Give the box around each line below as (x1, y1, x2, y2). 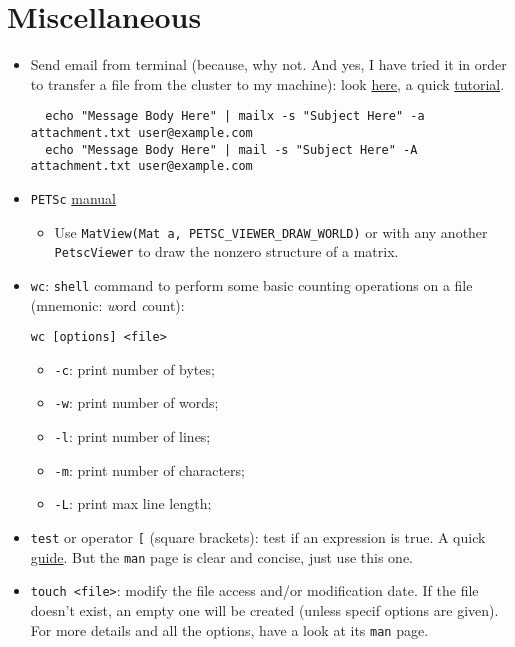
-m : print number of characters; (54, 459, 245, 480)
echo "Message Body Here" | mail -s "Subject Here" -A (45, 142, 418, 157)
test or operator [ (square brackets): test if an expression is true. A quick (30, 527, 486, 548)
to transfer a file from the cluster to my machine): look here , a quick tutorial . (30, 73, 505, 94)
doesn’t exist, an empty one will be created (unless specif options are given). (30, 600, 499, 621)
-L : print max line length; (54, 493, 212, 514)
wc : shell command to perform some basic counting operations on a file (30, 274, 473, 295)
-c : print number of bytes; (54, 358, 215, 379)
